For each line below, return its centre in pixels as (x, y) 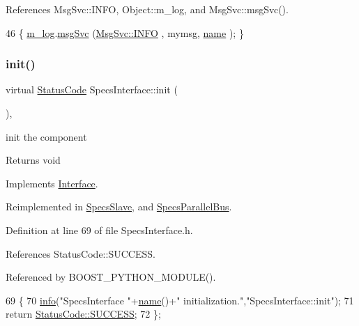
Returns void (33, 160)
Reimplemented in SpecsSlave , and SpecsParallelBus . (119, 207)
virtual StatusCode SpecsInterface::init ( (92, 90)
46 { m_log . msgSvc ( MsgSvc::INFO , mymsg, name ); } (125, 32)
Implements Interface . (52, 183)
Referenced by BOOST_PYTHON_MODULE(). (111, 277)
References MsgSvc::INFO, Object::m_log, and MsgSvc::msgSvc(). (147, 9)
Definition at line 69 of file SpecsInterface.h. (99, 230)
